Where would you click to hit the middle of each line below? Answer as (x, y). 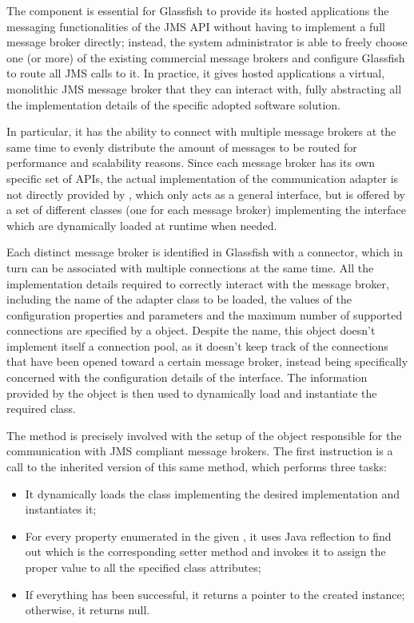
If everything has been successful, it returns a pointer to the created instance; (215, 594)
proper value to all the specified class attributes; (143, 567)
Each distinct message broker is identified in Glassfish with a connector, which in (205, 252)
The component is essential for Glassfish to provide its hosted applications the (198, 10)
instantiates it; (61, 509)
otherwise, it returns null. (88, 610)
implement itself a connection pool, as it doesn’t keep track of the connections (197, 345)
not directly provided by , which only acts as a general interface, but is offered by (206, 194)
